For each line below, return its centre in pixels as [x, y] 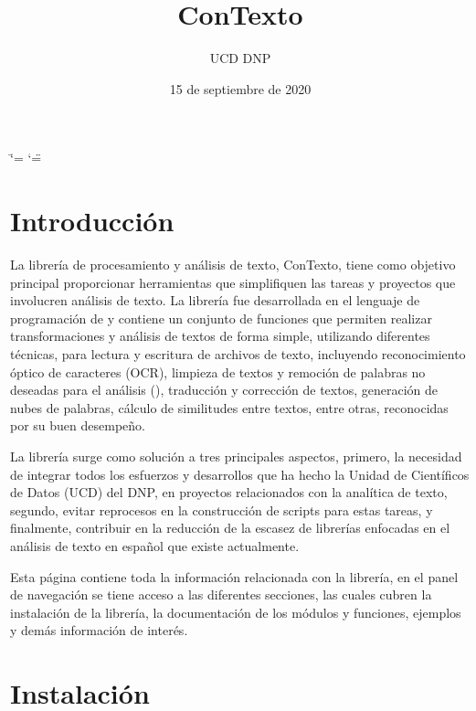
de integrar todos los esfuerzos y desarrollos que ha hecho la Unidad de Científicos [240, 474]
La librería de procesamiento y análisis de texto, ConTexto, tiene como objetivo [233, 265]
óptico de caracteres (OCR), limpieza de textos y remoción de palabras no [218, 371]
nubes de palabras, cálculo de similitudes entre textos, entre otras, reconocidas [229, 407]
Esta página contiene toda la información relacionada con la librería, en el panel [234, 576]
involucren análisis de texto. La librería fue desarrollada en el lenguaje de [215, 300]
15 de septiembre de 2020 [240, 88]
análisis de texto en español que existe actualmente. [155, 545]
